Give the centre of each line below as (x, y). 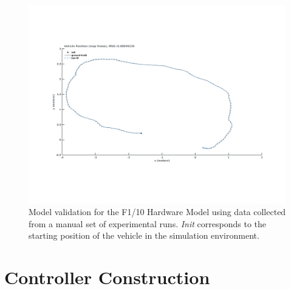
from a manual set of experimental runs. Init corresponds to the (147, 223)
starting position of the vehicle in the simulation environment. (144, 235)
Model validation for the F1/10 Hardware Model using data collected (157, 212)
